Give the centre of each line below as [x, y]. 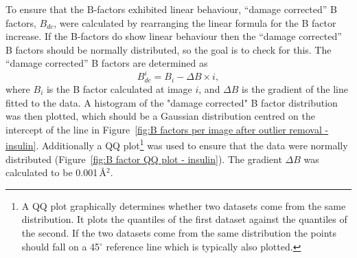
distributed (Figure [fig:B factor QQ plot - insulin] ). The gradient [144, 159]
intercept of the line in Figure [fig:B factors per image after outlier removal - [167, 129]
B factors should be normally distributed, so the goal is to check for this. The [169, 49]
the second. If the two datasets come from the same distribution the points [179, 232]
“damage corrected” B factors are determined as [107, 63]
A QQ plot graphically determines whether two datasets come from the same [184, 205]
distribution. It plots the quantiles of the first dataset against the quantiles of [184, 219]
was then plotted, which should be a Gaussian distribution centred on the [160, 116]
